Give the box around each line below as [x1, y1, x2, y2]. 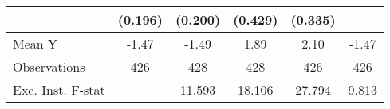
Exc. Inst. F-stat [13, 80, 105, 99]
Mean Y [13, 34, 58, 53]
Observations [13, 57, 85, 76]
